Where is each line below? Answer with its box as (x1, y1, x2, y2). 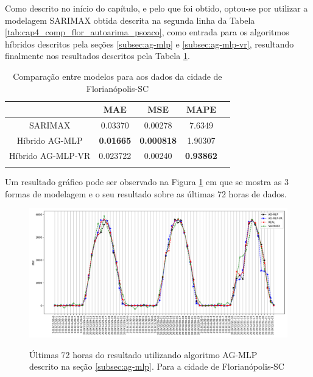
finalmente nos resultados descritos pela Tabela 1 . (5, 49, 190, 62)
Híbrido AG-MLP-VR (9, 149, 91, 161)
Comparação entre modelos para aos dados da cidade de (13, 69, 222, 82)
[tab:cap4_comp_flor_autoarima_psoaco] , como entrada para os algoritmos (5, 26, 289, 38)
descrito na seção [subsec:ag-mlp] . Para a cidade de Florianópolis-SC (29, 360, 284, 373)
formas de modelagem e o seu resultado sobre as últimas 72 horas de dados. (5, 187, 287, 200)
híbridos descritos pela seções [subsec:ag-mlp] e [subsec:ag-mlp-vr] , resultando (5, 37, 294, 50)
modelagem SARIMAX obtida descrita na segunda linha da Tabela (5, 13, 255, 26)
